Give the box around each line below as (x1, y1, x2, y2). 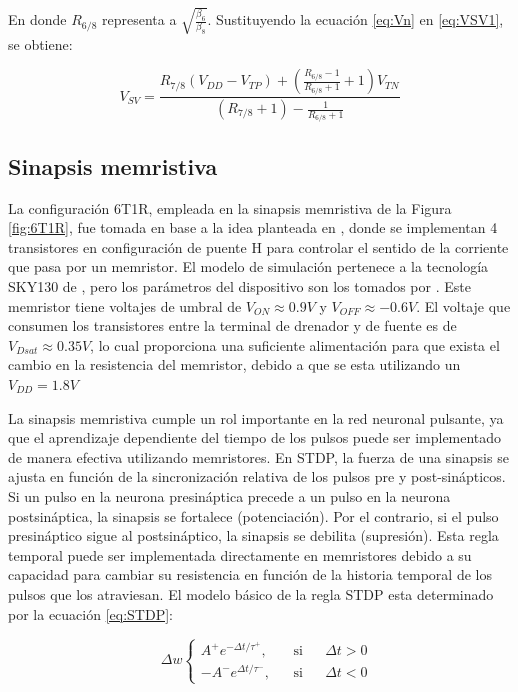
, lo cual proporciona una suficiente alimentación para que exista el (90, 334, 500, 355)
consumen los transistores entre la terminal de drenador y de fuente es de (8, 315, 457, 336)
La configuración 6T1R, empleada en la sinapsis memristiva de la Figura (8, 197, 452, 218)
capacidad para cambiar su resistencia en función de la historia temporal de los (8, 564, 492, 585)
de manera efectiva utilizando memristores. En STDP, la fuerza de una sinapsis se (8, 446, 509, 467)
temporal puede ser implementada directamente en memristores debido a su (8, 544, 472, 565)
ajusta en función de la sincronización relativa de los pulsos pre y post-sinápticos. (8, 466, 506, 487)
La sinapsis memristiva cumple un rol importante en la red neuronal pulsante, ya (8, 407, 504, 428)
